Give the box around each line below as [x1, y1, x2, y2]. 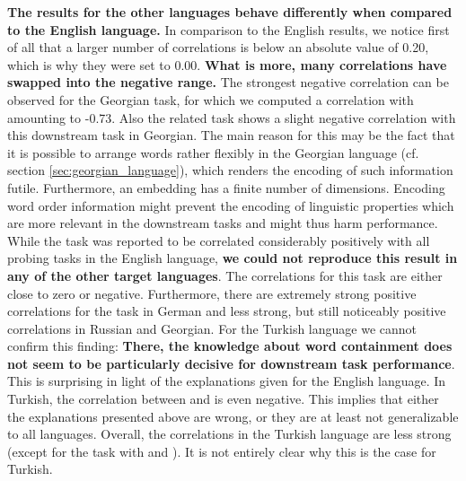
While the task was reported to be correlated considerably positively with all [7, 231, 430, 249]
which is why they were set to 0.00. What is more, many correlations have [7, 55, 447, 74]
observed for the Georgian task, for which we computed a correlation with [7, 90, 414, 109]
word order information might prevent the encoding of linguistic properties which [7, 196, 454, 214]
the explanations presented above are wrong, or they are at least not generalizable [7, 407, 459, 425]
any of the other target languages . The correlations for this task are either [7, 266, 443, 284]
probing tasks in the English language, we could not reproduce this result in [7, 249, 458, 267]
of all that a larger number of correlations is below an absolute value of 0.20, [7, 38, 429, 57]
